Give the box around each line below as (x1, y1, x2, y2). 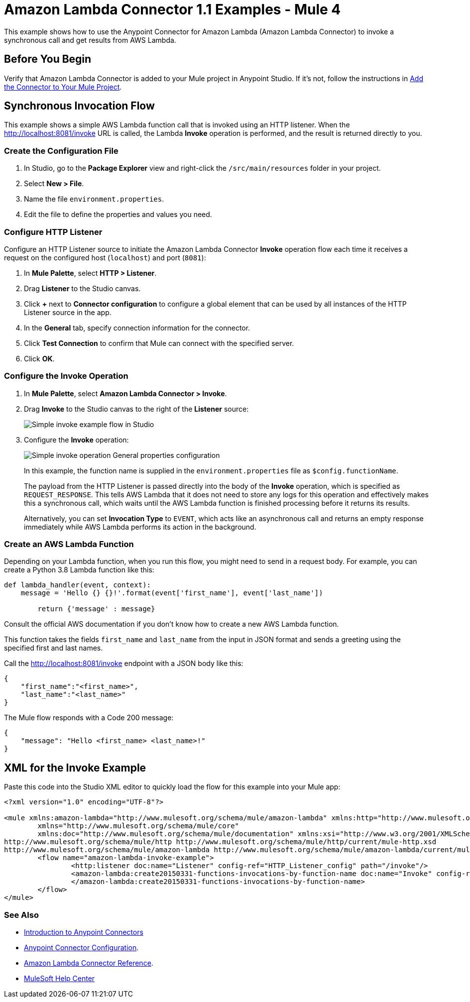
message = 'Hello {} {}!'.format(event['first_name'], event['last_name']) (20, 589, 323, 597)
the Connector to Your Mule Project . (4, 82, 122, 91)
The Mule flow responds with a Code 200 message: (4, 713, 174, 722)
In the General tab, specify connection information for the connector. (24, 323, 250, 332)
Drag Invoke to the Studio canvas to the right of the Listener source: (24, 404, 249, 413)
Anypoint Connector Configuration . (24, 943, 139, 952)
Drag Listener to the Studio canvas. (24, 284, 141, 293)
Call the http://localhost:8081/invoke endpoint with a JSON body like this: (4, 659, 243, 668)
